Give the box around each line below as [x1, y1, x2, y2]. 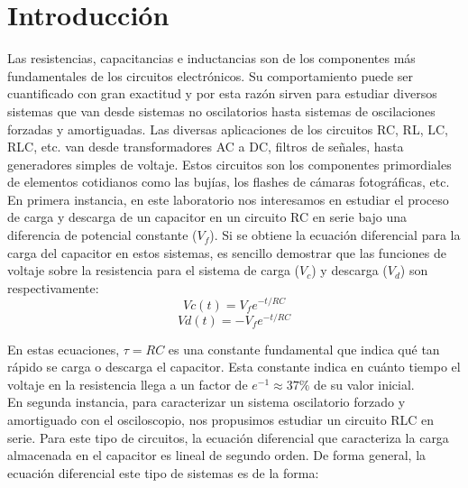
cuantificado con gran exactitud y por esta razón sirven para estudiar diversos [7, 84, 437, 103]
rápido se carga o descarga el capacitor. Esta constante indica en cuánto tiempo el [7, 357, 461, 376]
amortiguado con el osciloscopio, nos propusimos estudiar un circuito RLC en [7, 410, 435, 428]
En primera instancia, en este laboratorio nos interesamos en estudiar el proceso [7, 189, 449, 208]
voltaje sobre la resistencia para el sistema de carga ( [7, 261, 300, 280]
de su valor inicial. [314, 374, 415, 393]
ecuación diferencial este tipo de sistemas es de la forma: [7, 463, 319, 482]
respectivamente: [7, 278, 99, 297]
